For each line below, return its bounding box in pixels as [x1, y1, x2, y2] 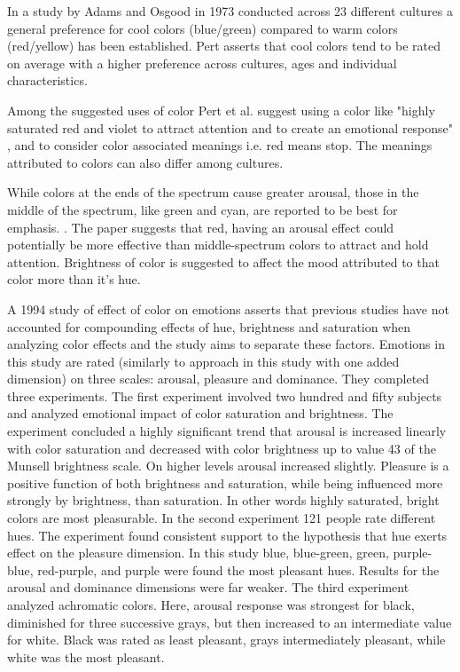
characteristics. [7, 71, 88, 90]
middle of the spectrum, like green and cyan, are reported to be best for [7, 200, 398, 218]
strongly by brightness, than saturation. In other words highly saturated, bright [7, 491, 440, 510]
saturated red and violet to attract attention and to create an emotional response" [7, 118, 454, 137]
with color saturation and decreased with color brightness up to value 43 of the [7, 439, 436, 457]
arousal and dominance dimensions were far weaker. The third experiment [7, 578, 409, 597]
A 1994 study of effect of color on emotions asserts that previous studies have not [7, 299, 449, 318]
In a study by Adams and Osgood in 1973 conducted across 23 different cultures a [7, 2, 454, 20]
